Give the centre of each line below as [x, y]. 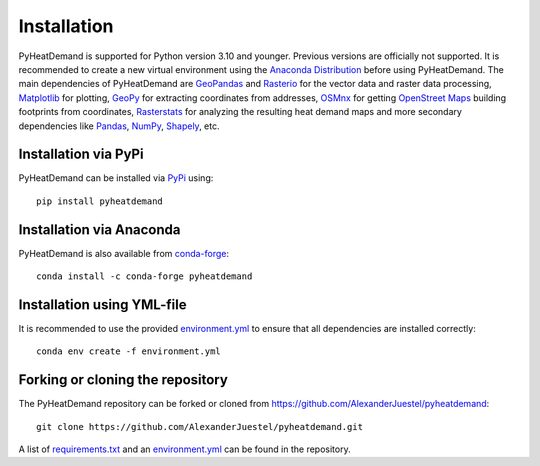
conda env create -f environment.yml [129, 351]
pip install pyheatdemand [100, 201]
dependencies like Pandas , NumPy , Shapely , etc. [119, 126]
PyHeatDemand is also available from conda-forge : [124, 253]
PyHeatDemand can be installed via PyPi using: [116, 178]
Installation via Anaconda [99, 229]
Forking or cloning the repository [123, 380]
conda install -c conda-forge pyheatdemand [144, 276]
